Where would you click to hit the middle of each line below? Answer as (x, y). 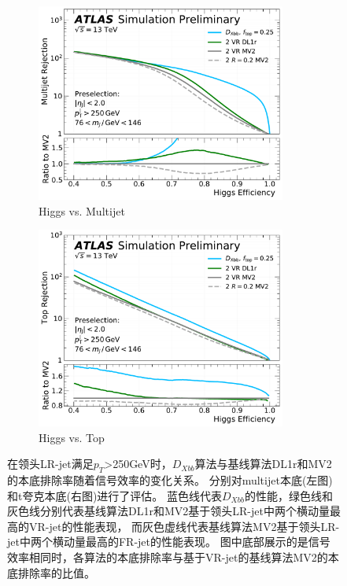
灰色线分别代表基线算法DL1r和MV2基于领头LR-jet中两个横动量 (168, 511)
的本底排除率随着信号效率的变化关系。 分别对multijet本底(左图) (170, 479)
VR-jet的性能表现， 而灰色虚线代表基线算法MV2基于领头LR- (184, 526)
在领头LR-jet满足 (50, 464)
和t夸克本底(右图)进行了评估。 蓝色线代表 (114, 495)
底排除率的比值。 (51, 572)
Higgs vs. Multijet (82, 210)
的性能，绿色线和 (288, 495)
